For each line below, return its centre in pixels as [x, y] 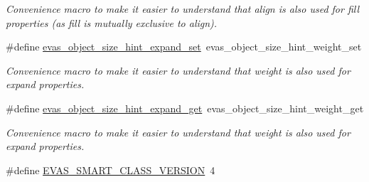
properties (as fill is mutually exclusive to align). [112, 22]
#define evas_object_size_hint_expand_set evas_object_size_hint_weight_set [184, 47]
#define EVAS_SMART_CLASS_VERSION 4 [111, 170]
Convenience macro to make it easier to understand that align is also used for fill [183, 9]
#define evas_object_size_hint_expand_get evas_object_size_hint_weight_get [185, 108]
